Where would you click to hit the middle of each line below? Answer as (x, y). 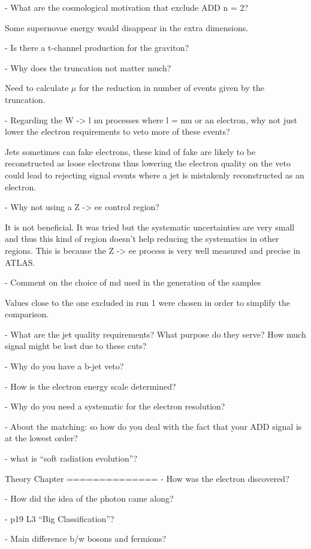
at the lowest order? (41, 438)
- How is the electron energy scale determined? (90, 386)
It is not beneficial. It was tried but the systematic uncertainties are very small (150, 227)
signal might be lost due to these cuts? (76, 346)
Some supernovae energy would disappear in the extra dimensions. (127, 27)
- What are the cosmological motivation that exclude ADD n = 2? (127, 7)
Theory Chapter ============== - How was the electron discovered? (147, 478)
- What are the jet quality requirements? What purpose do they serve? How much (155, 334)
